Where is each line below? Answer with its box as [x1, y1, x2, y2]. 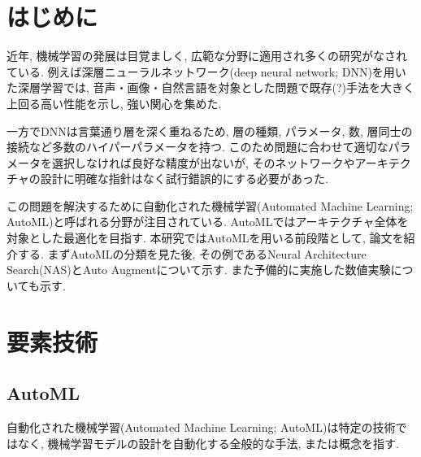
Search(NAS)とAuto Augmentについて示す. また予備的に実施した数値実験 [7, 261, 391, 278]
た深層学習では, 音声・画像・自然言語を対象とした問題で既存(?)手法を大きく [7, 79, 415, 96]
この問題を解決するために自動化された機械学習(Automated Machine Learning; [7, 197, 414, 214]
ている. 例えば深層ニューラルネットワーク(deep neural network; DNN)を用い [7, 63, 406, 80]
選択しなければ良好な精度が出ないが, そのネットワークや [51, 154, 355, 171]
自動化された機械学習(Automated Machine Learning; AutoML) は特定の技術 [7, 419, 396, 436]
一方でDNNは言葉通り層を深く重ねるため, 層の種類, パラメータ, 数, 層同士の [7, 122, 413, 139]
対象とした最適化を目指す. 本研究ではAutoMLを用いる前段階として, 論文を [7, 229, 404, 246]
